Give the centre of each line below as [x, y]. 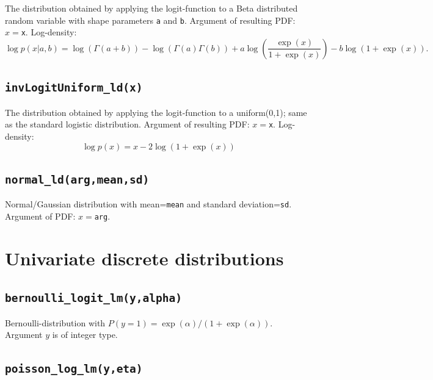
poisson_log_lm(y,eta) [74, 369]
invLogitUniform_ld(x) [74, 88]
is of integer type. [85, 335]
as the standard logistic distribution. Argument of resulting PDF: [127, 124]
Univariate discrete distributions [144, 258]
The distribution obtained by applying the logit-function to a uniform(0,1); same [156, 112]
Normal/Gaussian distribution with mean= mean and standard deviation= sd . [148, 204]
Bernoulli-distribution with [55, 322]
